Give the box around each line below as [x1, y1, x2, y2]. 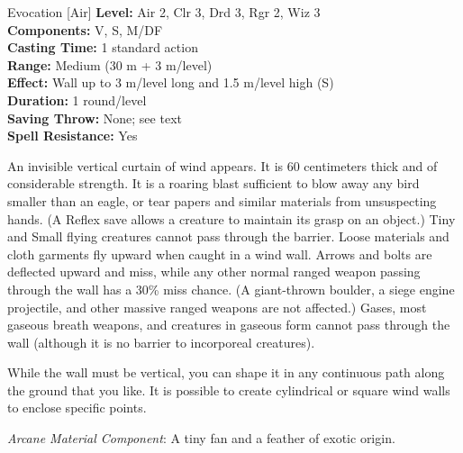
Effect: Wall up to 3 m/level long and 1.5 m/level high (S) [7, 73, 334, 92]
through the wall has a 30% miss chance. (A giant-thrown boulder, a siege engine [7, 279, 455, 298]
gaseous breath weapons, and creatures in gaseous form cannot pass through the [7, 315, 450, 334]
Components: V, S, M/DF [7, 20, 163, 39]
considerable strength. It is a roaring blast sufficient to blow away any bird [7, 174, 420, 193]
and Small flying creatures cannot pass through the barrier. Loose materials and [7, 227, 449, 246]
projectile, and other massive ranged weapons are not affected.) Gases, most [7, 297, 427, 316]
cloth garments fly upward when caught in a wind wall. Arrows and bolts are [7, 244, 432, 263]
